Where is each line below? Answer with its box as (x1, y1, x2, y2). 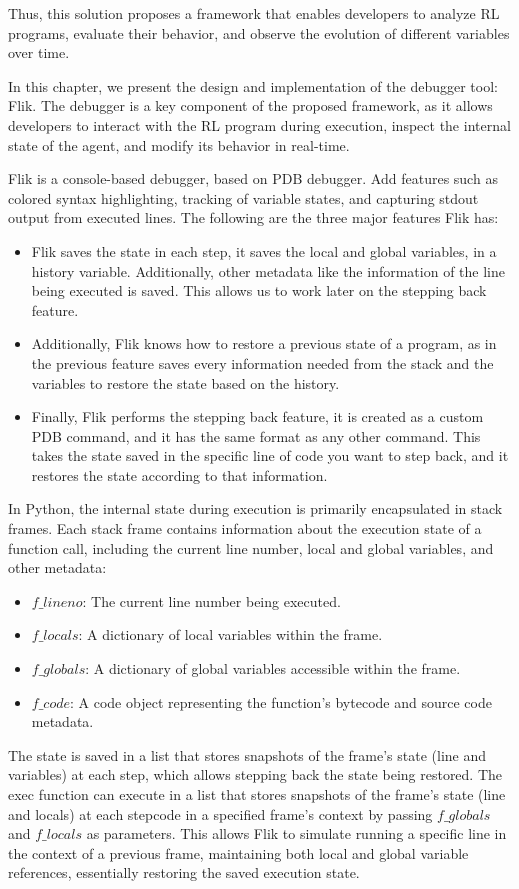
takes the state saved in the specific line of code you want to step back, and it (31, 445, 509, 466)
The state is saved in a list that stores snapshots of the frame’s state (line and (8, 744, 487, 765)
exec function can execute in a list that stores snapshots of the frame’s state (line (8, 784, 506, 804)
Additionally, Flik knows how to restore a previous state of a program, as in (31, 333, 497, 354)
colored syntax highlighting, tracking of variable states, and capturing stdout (8, 187, 479, 208)
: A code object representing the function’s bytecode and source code (70, 691, 492, 712)
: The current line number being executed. (82, 590, 341, 611)
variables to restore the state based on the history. (31, 372, 340, 393)
